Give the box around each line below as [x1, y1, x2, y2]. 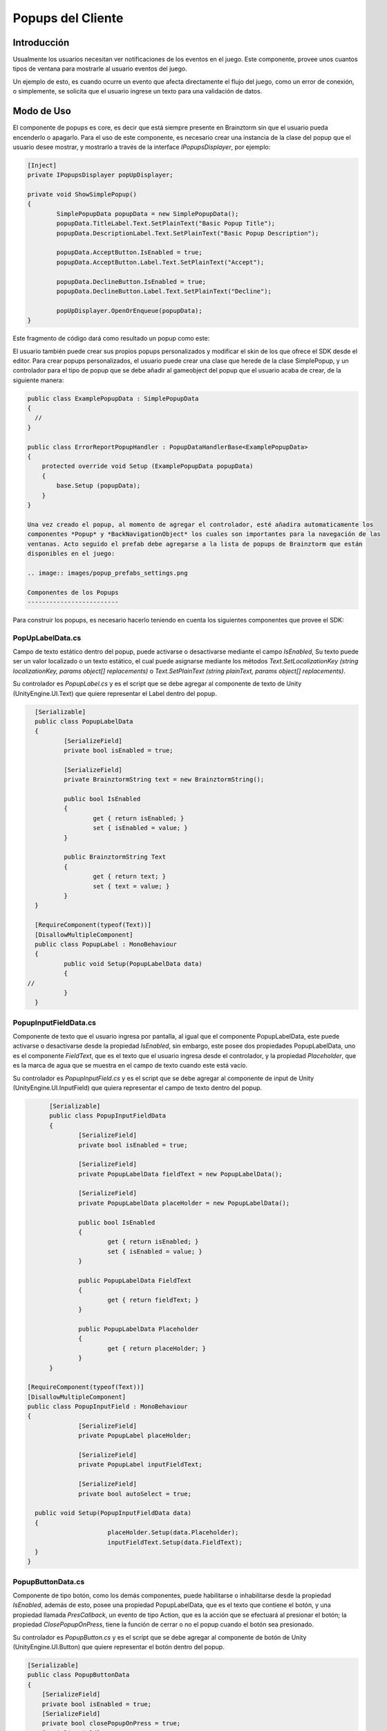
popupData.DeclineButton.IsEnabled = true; [56, 278, 207, 285]
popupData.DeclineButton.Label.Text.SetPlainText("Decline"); [56, 287, 272, 295]
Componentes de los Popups [27, 589, 119, 596]
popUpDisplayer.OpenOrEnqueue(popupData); [56, 307, 203, 314]
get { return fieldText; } [107, 1295, 199, 1304]
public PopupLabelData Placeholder [78, 1325, 199, 1333]
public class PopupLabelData [35, 717, 134, 725]
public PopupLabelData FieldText [78, 1276, 191, 1284]
